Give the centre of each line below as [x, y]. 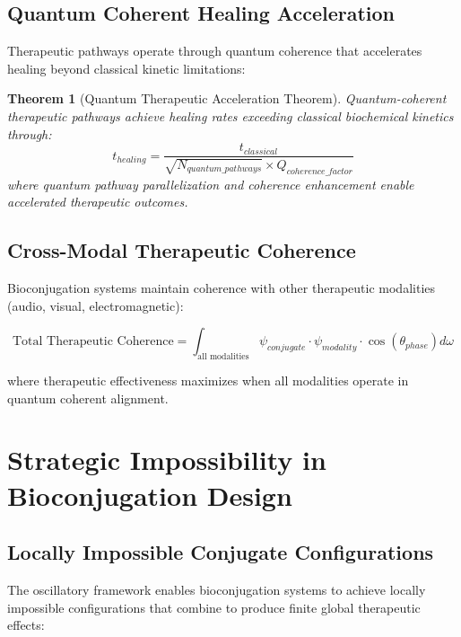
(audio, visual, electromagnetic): [96, 305]
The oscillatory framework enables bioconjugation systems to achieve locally [217, 589]
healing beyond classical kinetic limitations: [126, 68]
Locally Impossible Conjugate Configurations [221, 552]
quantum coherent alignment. [88, 398]
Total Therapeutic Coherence [93, 342]
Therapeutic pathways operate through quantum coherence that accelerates [215, 51]
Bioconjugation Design [150, 495]
